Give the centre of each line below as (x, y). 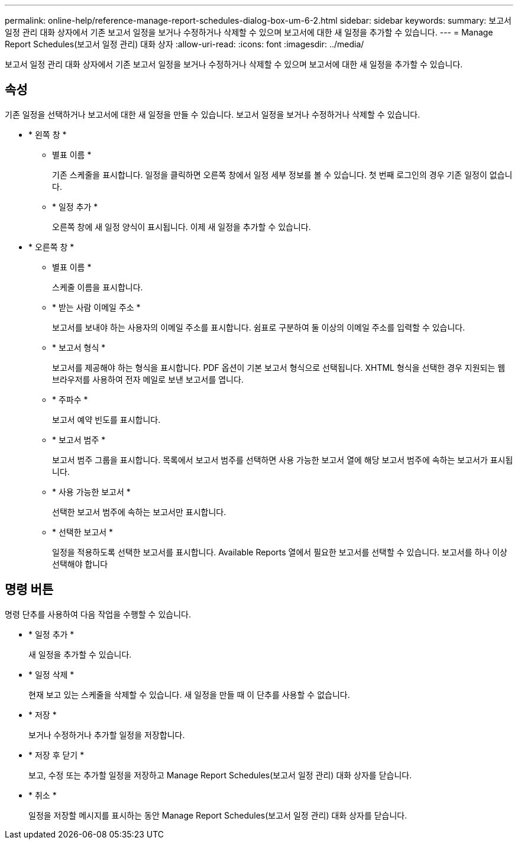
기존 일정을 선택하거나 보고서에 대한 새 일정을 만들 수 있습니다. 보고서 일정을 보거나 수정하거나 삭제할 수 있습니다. (213, 114)
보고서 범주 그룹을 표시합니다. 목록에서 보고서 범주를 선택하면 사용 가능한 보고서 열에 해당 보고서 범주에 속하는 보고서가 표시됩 (283, 460)
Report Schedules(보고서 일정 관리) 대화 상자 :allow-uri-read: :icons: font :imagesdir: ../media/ (184, 44)
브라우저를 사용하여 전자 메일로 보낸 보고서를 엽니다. (148, 379)
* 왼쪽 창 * (48, 134)
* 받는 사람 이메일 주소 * (96, 307)
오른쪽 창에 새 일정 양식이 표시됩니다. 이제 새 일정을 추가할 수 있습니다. (182, 227)
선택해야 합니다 (80, 564)
